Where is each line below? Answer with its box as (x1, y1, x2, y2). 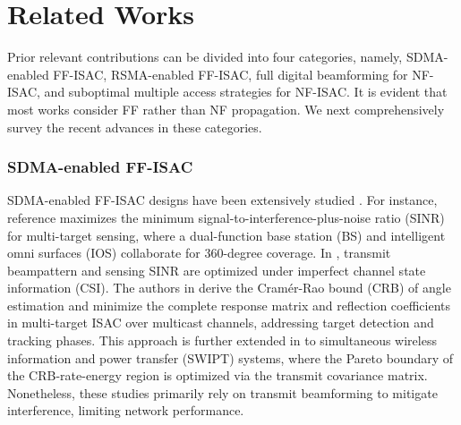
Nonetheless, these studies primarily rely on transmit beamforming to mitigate (7, 383, 438, 402)
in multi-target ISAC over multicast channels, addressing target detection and (7, 313, 434, 332)
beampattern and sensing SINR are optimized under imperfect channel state (7, 260, 426, 279)
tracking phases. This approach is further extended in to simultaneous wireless (7, 331, 437, 350)
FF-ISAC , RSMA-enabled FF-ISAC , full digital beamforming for (53, 64, 408, 83)
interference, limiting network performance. (7, 401, 244, 420)
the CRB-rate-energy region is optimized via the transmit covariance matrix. (7, 366, 428, 385)
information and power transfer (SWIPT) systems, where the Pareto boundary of (7, 348, 454, 367)
